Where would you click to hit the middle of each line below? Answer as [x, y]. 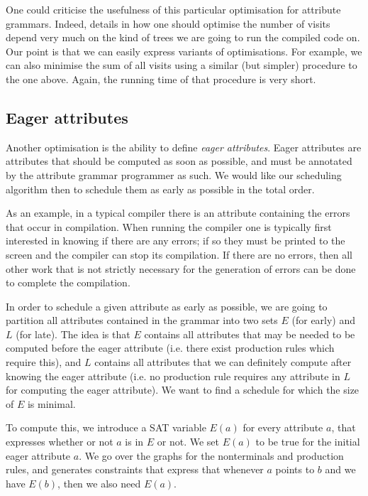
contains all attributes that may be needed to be [250, 334]
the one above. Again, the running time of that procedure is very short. [161, 79]
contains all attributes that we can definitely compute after [223, 362]
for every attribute [283, 427]
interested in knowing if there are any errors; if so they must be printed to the [175, 241]
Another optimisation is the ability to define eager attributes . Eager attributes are [184, 147]
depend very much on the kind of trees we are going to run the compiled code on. [183, 37]
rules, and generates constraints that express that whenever [135, 469]
